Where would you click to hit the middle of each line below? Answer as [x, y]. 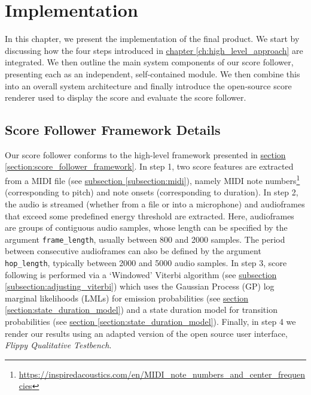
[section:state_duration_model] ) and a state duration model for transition [141, 310]
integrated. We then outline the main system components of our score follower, [149, 62]
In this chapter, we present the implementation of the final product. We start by [152, 39]
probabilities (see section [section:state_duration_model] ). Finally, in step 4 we [150, 321]
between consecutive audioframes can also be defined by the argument [133, 251]
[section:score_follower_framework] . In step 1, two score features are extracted [149, 166]
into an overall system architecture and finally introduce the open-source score [148, 85]
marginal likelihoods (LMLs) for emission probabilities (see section [127, 298]
